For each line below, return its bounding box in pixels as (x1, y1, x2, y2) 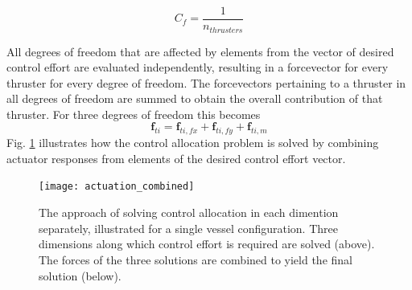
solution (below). (39, 267, 122, 284)
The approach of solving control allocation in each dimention (39, 204, 339, 221)
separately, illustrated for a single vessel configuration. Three (39, 219, 338, 236)
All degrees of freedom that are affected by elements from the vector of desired (6, 43, 394, 59)
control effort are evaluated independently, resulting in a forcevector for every (6, 59, 389, 76)
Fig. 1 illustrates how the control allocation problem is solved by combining (6, 134, 379, 151)
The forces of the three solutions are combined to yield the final (39, 251, 352, 268)
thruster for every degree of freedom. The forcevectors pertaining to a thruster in (6, 74, 406, 91)
